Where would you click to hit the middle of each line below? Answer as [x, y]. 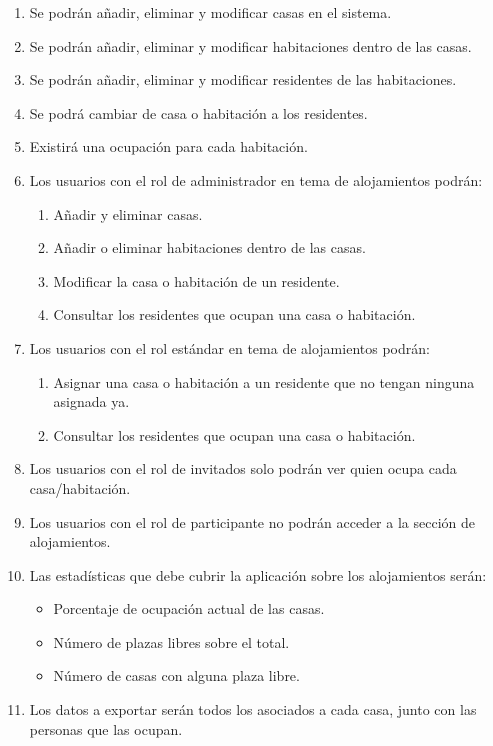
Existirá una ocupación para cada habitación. [168, 146]
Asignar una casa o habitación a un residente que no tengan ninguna [264, 381]
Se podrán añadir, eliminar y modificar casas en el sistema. [210, 12]
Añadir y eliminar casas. [128, 213]
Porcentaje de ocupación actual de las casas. [189, 608]
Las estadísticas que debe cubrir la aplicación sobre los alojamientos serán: [258, 574]
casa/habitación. [80, 487]
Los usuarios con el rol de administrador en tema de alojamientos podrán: [256, 179]
